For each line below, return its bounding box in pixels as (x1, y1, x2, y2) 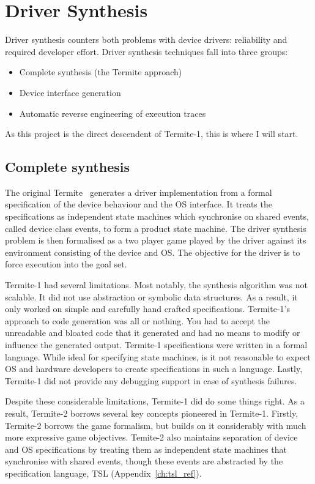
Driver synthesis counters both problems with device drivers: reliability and (5, 33, 287, 46)
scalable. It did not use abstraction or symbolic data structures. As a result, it (5, 290, 298, 303)
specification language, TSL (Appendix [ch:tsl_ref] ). (5, 466, 202, 479)
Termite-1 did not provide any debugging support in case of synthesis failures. (5, 374, 297, 387)
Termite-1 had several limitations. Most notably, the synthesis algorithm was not (5, 278, 308, 291)
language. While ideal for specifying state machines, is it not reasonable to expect (5, 350, 311, 363)
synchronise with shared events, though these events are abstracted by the (5, 455, 283, 467)
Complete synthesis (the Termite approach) (19, 65, 182, 78)
